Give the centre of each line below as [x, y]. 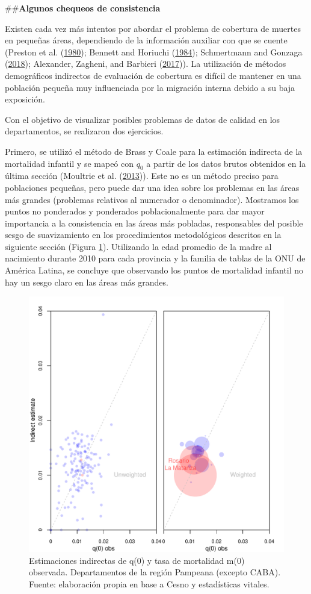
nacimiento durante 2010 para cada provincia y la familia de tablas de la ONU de [155, 258]
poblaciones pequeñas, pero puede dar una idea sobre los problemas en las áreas [152, 187]
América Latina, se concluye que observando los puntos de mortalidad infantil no [154, 270]
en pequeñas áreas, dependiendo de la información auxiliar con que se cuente [146, 40]
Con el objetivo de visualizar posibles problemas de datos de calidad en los [143, 119]
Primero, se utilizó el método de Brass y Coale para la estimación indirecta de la [154, 151]
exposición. [25, 99]
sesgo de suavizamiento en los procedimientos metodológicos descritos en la [143, 235]
